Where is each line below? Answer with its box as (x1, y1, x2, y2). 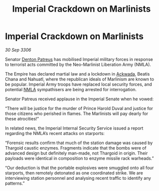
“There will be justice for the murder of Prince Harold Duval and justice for (5, 105, 153, 111)
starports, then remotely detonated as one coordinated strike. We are (5, 170, 143, 176)
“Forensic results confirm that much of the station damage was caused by (5, 140, 153, 146)
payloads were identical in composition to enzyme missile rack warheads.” (5, 155, 154, 161)
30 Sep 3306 (5, 47, 32, 53)
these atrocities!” (5, 115, 39, 121)
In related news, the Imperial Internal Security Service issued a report (5, 125, 143, 131)
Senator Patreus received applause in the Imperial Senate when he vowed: (5, 96, 154, 102)
